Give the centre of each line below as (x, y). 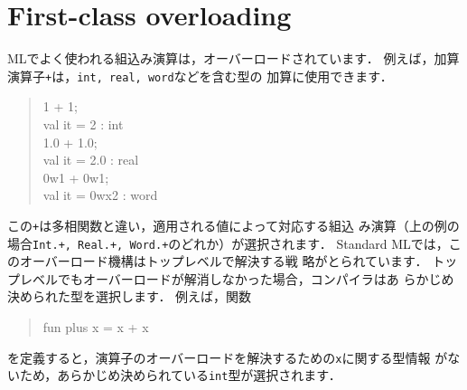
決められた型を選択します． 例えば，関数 (130, 296)
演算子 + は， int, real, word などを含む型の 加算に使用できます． (200, 76)
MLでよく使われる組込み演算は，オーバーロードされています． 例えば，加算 (233, 58)
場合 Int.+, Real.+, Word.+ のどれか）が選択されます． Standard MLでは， (228, 243)
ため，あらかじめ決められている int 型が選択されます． (180, 375)
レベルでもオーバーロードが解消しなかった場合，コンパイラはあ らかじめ (237, 278)
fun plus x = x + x (96, 327)
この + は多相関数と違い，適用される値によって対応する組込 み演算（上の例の (233, 225)
